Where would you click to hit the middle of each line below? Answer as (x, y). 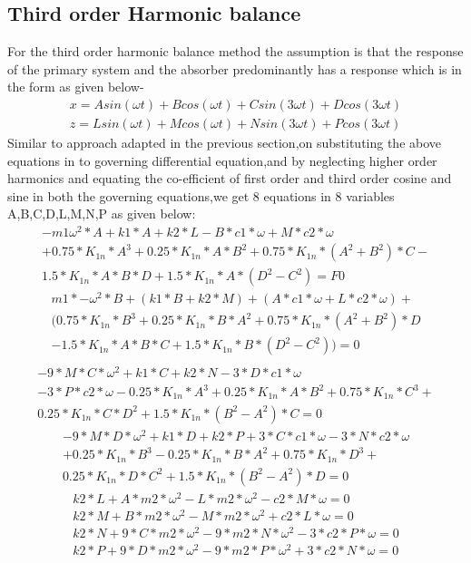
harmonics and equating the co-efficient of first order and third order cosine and (230, 178)
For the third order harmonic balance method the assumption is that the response (235, 51)
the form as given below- (76, 87)
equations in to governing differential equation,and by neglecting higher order (222, 160)
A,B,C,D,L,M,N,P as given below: (102, 214)
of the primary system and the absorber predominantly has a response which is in (235, 68)
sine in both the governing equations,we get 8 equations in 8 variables (201, 195)
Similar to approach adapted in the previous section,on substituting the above (225, 143)
